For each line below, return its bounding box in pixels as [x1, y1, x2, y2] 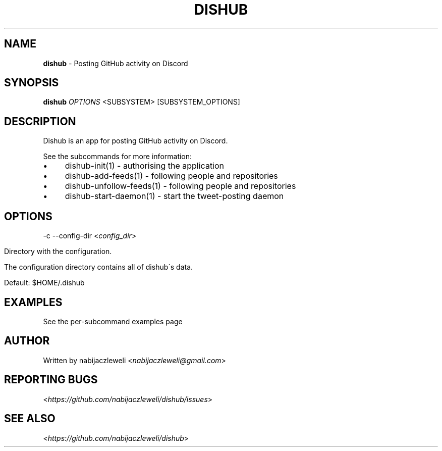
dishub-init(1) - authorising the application [65, 161, 225, 171]
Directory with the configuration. [4, 247, 112, 256]
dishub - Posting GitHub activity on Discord [43, 59, 188, 68]
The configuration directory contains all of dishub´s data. [4, 263, 193, 272]
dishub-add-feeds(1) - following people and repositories [65, 171, 278, 181]
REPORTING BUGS [4, 373, 98, 386]
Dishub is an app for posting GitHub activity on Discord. [43, 136, 228, 145]
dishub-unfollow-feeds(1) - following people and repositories [65, 181, 296, 191]
